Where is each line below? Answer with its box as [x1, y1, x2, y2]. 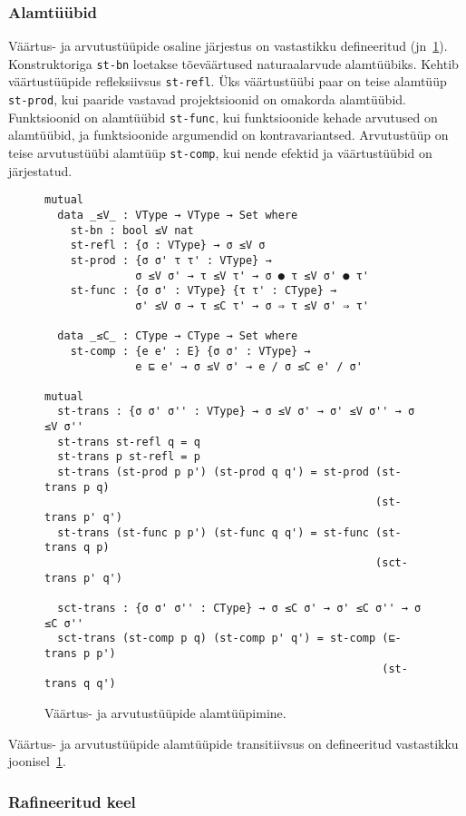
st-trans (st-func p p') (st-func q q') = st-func [57, 526, 369, 539]
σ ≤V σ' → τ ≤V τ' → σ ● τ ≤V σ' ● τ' [135, 269, 369, 282]
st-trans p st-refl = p [57, 450, 200, 464]
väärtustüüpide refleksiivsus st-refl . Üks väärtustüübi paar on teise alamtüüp [8, 72, 447, 91]
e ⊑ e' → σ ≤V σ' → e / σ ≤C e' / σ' [135, 359, 363, 373]
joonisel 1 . [8, 752, 66, 771]
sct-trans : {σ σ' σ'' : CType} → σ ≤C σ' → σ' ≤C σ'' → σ [57, 602, 422, 614]
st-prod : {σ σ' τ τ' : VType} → [70, 253, 272, 267]
